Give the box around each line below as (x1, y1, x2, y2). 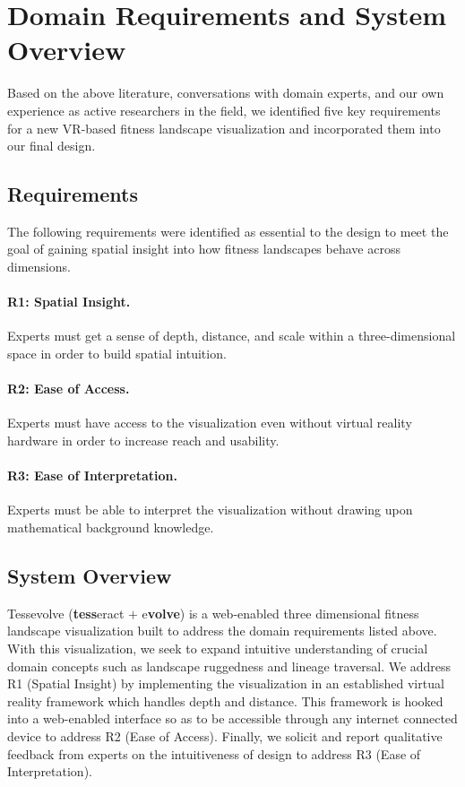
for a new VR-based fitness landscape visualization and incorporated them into (7, 118, 441, 137)
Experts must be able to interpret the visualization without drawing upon (7, 500, 413, 519)
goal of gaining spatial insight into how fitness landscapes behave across (7, 239, 400, 258)
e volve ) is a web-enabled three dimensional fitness (142, 603, 419, 622)
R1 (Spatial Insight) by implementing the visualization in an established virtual (7, 674, 444, 693)
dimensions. (7, 257, 71, 276)
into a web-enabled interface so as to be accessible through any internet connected (7, 709, 458, 728)
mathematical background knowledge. (7, 518, 214, 537)
